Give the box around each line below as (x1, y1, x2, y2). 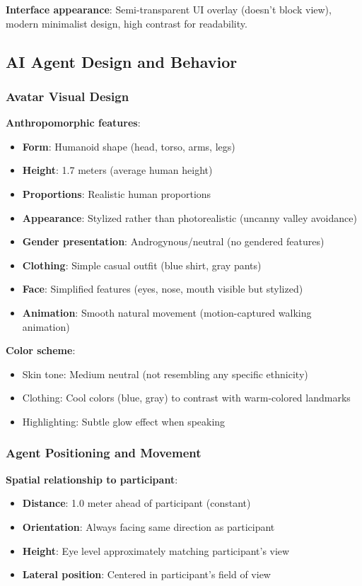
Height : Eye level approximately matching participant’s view (22, 543, 290, 558)
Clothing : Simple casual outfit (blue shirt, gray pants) (22, 257, 262, 272)
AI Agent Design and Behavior (6, 50, 238, 72)
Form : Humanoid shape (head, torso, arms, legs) (22, 139, 235, 153)
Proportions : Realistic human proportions (22, 186, 211, 201)
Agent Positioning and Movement (6, 444, 202, 462)
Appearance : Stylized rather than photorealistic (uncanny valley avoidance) (22, 210, 357, 225)
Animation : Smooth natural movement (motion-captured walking (22, 305, 312, 320)
